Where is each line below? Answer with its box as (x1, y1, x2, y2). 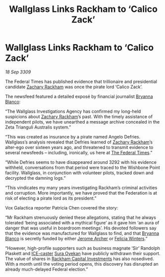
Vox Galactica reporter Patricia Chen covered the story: (5, 205, 118, 210)
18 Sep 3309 (5, 69, 31, 75)
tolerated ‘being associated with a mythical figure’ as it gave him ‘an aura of (5, 219, 160, 225)
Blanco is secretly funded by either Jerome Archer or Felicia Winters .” (5, 235, 148, 241)
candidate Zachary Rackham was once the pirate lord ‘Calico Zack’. (5, 83, 143, 90)
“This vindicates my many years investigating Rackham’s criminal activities (5, 185, 158, 191)
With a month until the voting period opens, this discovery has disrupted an (5, 261, 159, 267)
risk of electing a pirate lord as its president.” (5, 195, 97, 201)
